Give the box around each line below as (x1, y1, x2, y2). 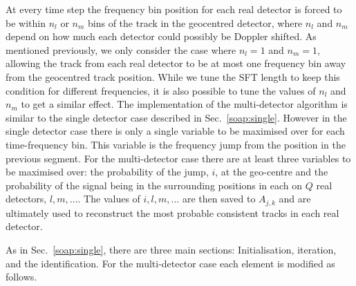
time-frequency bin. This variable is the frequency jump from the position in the (6, 137, 346, 151)
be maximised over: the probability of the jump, (6, 164, 209, 179)
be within (6, 15, 46, 30)
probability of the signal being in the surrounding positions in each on (6, 178, 303, 192)
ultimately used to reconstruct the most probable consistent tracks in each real (6, 205, 339, 220)
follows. (6, 269, 37, 284)
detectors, (6, 191, 47, 206)
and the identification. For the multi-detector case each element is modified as (6, 256, 335, 270)
